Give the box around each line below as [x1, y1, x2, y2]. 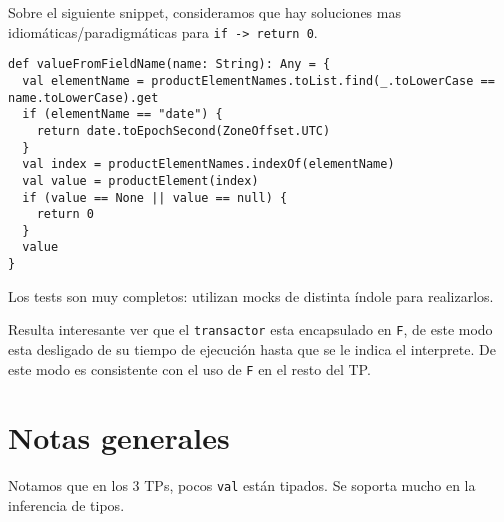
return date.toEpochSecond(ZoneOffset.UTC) [36, 123, 331, 138]
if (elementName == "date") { [22, 107, 223, 122]
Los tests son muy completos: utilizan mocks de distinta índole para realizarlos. [8, 285, 494, 306]
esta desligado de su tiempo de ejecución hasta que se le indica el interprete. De [8, 339, 496, 360]
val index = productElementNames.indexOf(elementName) [22, 157, 395, 172]
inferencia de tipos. [8, 495, 125, 516]
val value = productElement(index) [22, 173, 259, 188]
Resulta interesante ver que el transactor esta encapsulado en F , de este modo [8, 319, 493, 340]
